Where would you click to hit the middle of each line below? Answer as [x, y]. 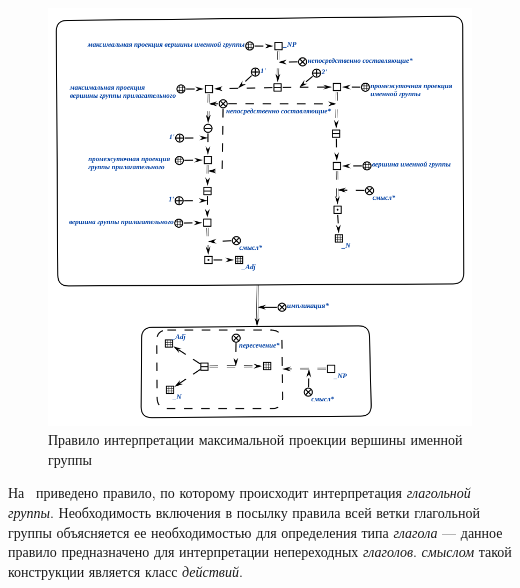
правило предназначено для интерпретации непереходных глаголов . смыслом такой [260, 551]
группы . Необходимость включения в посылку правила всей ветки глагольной [244, 511]
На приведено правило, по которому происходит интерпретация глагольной [239, 492]
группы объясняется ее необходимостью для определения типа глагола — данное [255, 531]
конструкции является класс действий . [125, 570]
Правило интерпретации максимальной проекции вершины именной [255, 439]
